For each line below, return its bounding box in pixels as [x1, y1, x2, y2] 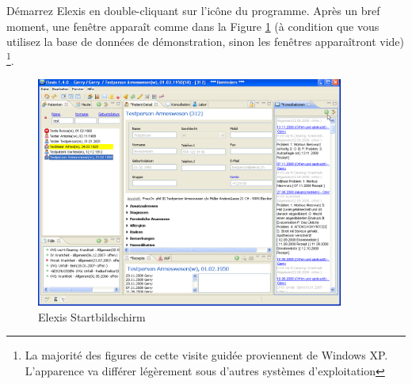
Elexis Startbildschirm [38, 308, 146, 325]
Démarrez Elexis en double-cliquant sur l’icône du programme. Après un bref [6, 2, 380, 18]
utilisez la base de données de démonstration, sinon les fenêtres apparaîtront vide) [6, 33, 404, 50]
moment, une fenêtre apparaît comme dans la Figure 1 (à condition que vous [6, 17, 380, 34]
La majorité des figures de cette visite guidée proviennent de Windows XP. [25, 347, 388, 363]
